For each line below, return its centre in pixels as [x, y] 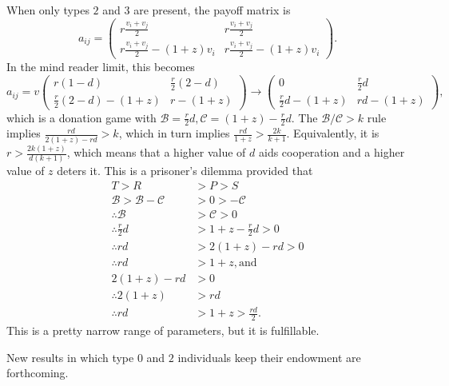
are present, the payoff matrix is [212, 10]
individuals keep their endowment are [269, 357]
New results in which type [70, 357]
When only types [48, 10]
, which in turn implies [174, 133]
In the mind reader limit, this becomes [101, 67]
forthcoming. [38, 373]
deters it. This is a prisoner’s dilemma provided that [185, 171]
